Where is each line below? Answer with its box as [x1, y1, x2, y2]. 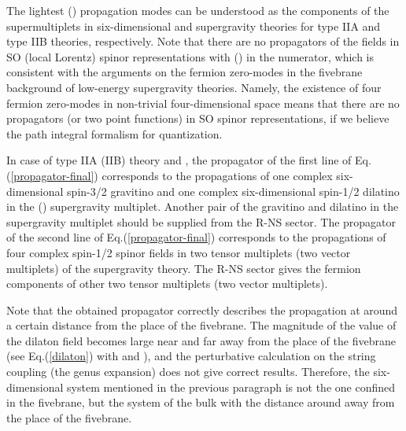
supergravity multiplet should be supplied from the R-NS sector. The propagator [6, 213, 397, 230]
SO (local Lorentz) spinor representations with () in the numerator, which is [6, 48, 375, 64]
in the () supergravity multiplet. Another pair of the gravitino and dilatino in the [6, 198, 399, 215]
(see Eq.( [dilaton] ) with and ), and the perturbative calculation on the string [6, 348, 376, 364]
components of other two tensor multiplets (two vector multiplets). [6, 275, 328, 292]
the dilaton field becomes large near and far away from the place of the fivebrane [6, 332, 396, 348]
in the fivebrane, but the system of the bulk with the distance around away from [6, 394, 395, 411]
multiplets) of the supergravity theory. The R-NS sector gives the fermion [6, 260, 361, 276]
